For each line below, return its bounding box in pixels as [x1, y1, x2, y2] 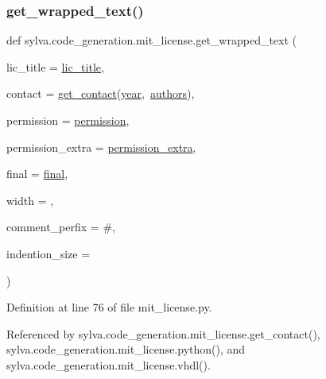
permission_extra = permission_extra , [6, 138, 196, 155]
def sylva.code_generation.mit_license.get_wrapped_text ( [6, 32, 297, 48]
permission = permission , [6, 112, 130, 128]
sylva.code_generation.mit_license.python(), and [6, 341, 246, 358]
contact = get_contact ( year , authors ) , [6, 85, 195, 102]
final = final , [6, 165, 68, 182]
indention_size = [6, 245, 91, 261]
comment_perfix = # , [6, 219, 115, 235]
